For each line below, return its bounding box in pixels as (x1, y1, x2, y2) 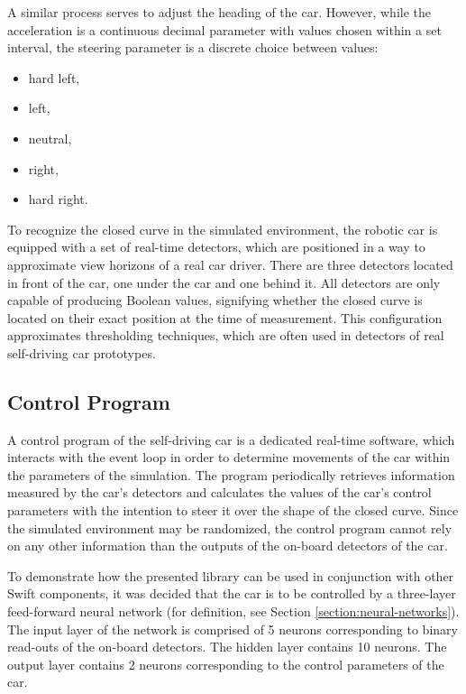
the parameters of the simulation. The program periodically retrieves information (7, 465, 455, 484)
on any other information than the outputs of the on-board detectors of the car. (7, 536, 448, 555)
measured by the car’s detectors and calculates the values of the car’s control (7, 483, 432, 502)
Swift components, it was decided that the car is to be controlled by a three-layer (7, 584, 456, 603)
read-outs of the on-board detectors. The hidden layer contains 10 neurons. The (7, 637, 447, 656)
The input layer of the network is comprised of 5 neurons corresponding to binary (7, 619, 458, 638)
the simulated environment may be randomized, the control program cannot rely (7, 518, 452, 537)
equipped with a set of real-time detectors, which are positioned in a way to (7, 237, 425, 256)
